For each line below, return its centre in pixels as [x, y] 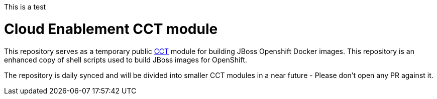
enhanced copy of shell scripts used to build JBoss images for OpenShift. [126, 59]
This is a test [25, 7]
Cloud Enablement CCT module [111, 29]
